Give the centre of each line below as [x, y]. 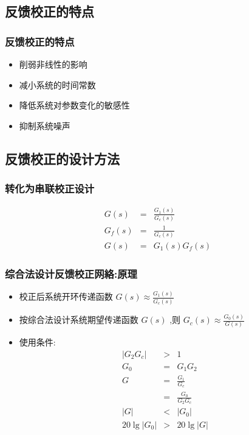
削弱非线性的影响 [53, 64]
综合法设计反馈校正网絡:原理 [71, 273]
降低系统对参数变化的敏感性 [74, 105]
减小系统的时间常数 [57, 84]
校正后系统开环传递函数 [66, 296]
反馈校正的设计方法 [62, 158]
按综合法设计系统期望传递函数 [79, 320]
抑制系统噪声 [45, 125]
